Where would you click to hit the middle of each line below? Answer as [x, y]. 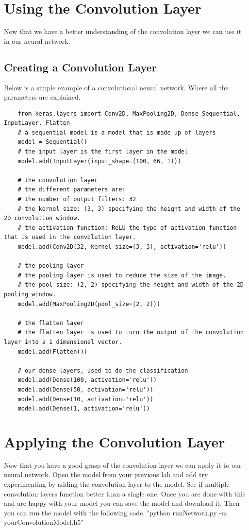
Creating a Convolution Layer [80, 67]
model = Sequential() [52, 142]
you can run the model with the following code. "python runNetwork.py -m [116, 512]
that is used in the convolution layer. [70, 237]
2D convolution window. [42, 218]
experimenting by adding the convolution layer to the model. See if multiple [117, 484]
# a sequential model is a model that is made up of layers [117, 132]
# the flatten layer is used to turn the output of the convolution [131, 333]
